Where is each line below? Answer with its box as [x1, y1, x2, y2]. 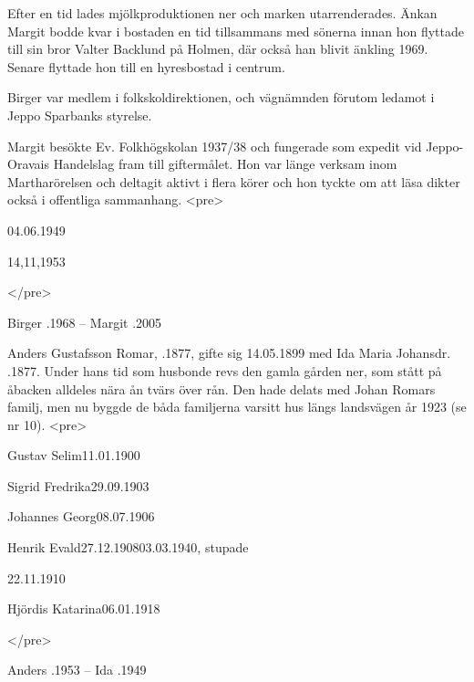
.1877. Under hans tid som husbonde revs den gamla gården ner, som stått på [7, 361, 442, 380]
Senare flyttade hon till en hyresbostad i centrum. [7, 57, 285, 76]
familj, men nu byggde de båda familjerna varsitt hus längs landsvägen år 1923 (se [7, 397, 467, 416]
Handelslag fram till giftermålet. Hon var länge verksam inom [53, 154, 397, 173]
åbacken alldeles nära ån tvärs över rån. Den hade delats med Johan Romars [7, 379, 436, 398]
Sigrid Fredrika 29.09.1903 [7, 476, 149, 495]
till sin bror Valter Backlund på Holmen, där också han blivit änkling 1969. [7, 39, 428, 58]
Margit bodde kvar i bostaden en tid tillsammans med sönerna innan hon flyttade [7, 21, 464, 40]
